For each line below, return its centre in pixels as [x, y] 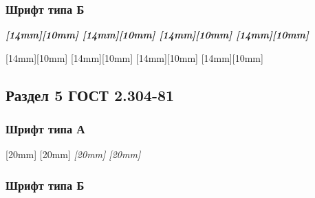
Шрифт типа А [45, 129]
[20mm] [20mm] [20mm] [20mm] [73, 154]
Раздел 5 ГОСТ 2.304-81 [90, 95]
